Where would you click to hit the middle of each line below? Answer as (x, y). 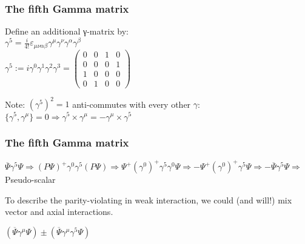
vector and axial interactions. (59, 212)
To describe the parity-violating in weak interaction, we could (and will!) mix (149, 199)
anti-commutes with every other (132, 104)
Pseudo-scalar (30, 180)
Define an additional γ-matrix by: (67, 31)
